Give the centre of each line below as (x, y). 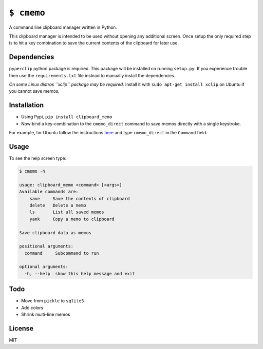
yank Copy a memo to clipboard (72, 219)
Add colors (32, 308)
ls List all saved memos (67, 212)
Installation (26, 105)
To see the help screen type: (38, 158)
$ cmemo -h (32, 171)
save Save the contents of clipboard (80, 198)
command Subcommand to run (62, 253)
